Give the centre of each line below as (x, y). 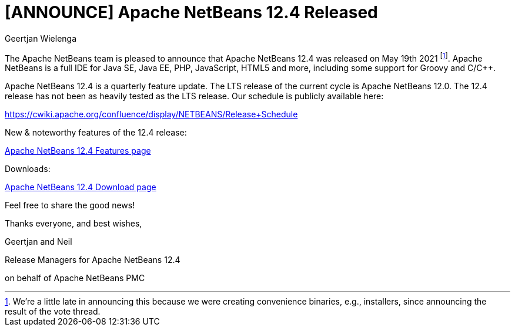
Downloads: (28, 169)
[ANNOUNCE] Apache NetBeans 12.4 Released (191, 12)
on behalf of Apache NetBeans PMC (75, 278)
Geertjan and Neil (39, 242)
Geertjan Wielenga (41, 38)
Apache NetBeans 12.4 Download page (81, 187)
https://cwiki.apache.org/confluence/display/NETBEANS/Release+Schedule (151, 114)
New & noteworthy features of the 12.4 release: (96, 133)
